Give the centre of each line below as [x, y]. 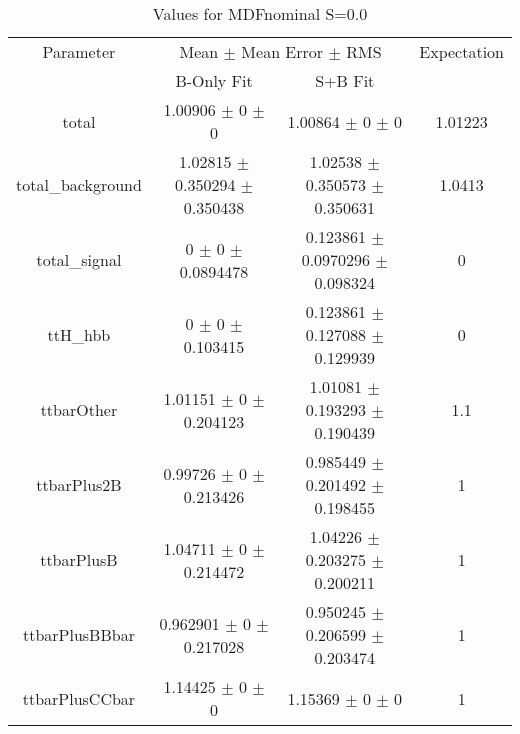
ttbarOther [79, 409]
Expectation [461, 51]
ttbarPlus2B [79, 484]
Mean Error [282, 51]
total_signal [79, 259]
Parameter [79, 51]
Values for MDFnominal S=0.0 [260, 13]
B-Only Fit [214, 80]
